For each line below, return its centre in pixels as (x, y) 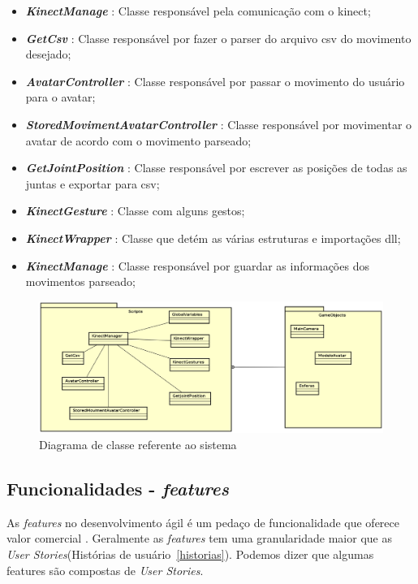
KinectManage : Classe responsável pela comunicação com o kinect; (198, 11)
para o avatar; (60, 97)
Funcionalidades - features (118, 489)
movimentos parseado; (80, 281)
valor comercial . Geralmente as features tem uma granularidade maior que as (199, 538)
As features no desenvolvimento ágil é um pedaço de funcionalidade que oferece (203, 522)
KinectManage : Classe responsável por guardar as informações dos (197, 265)
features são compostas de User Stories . (105, 570)
